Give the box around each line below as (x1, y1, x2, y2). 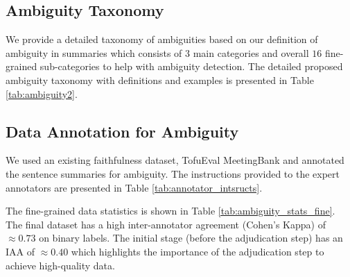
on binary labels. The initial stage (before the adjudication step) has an (39, 230, 343, 245)
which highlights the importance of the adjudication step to (71, 244, 324, 258)
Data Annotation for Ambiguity (6, 120, 239, 142)
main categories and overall (193, 45, 309, 60)
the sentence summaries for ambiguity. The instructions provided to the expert (6, 166, 340, 181)
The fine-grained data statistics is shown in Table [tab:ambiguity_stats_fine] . (6, 203, 335, 218)
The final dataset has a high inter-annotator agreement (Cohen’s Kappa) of (6, 217, 326, 231)
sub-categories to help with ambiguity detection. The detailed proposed (40, 59, 343, 74)
